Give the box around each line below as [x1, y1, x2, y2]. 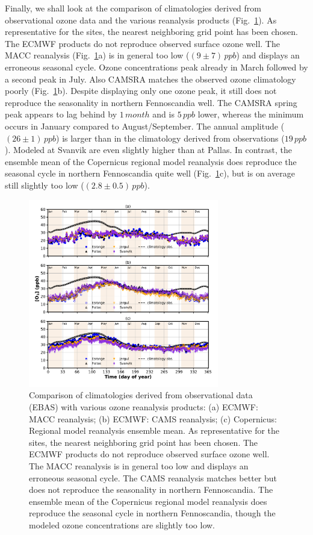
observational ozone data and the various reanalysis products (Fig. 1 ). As [5, 13, 277, 26]
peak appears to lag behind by [5, 108, 117, 120]
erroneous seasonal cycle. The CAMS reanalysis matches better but [29, 471, 277, 484]
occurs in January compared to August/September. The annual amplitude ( [5, 119, 285, 132]
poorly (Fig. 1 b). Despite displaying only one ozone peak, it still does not [5, 84, 277, 97]
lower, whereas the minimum [197, 108, 304, 120]
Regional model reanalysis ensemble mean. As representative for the [29, 424, 280, 437]
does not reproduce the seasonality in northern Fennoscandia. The [29, 483, 273, 496]
